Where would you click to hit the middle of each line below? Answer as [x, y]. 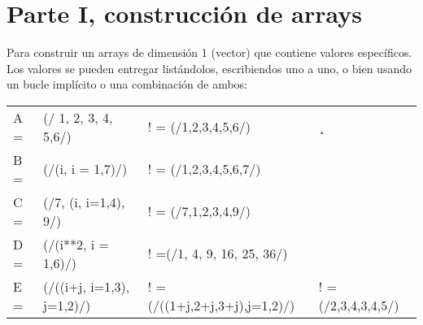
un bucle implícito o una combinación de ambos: [127, 84]
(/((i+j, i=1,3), [87, 286]
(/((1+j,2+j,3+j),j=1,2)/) [221, 305]
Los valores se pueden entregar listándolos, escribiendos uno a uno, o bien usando [209, 68]
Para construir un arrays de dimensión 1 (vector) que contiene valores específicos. [209, 52]
